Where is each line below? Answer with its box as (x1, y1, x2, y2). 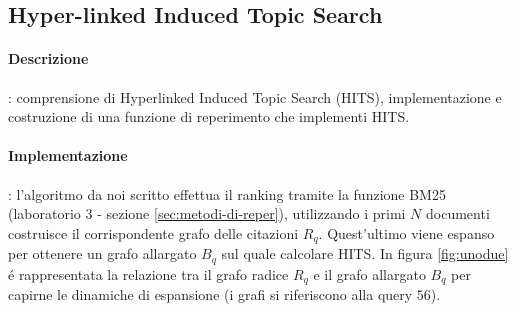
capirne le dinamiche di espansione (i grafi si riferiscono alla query (8, 284, 413, 305)
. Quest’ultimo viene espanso (318, 222, 495, 243)
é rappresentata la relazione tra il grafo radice (8, 263, 289, 284)
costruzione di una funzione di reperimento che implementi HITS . (8, 106, 410, 127)
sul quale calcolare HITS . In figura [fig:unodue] (221, 243, 509, 264)
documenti (426, 203, 490, 224)
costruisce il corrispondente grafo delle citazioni (8, 222, 299, 243)
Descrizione (8, 48, 89, 69)
